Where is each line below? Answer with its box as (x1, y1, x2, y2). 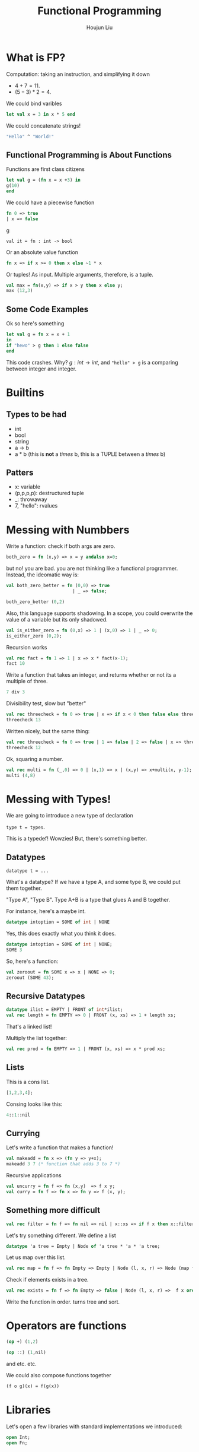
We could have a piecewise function (6, 199, 95, 206)
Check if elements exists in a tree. (6, 1276, 89, 1283)
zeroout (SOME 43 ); (6, 975, 54, 981)
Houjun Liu (86, 24, 113, 31)
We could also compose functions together (6, 1371, 111, 1378)
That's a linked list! (6, 1023, 52, 1031)
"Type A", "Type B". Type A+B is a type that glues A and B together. (6, 896, 171, 903)
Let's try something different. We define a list (6, 1232, 117, 1239)
